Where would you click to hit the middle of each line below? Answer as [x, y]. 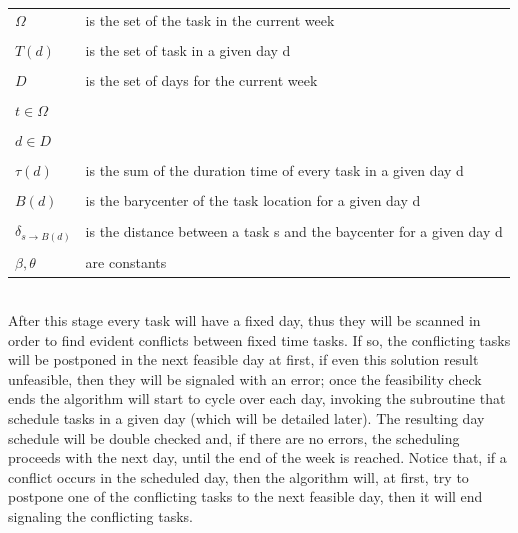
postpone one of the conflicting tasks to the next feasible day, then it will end [245, 496]
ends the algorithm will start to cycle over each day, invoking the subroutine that [257, 398]
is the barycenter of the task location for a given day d [253, 200]
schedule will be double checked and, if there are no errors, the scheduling [234, 437]
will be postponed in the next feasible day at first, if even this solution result [243, 359]
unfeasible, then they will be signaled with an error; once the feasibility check [245, 378]
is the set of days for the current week [201, 79]
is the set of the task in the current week [210, 19]
